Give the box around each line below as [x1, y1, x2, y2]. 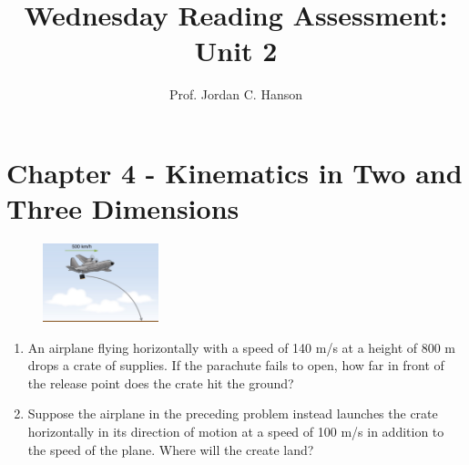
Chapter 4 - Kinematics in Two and [6, 153, 463, 191]
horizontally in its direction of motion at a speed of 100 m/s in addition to [27, 422, 444, 441]
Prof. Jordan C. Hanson [168, 85, 303, 104]
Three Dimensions [6, 190, 240, 227]
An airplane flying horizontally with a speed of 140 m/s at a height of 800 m [27, 337, 456, 356]
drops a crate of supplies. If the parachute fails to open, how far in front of [27, 356, 444, 375]
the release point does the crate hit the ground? [27, 373, 294, 392]
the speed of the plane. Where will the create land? [27, 439, 314, 459]
